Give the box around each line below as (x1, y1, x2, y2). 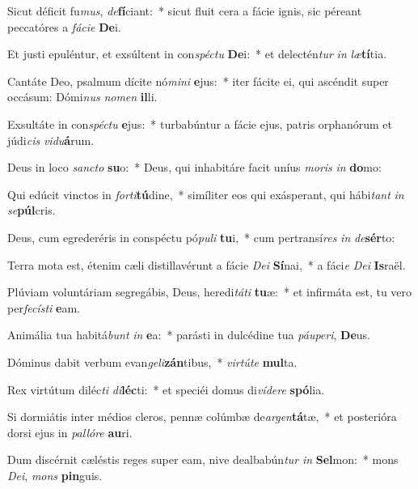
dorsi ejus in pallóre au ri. (7, 423, 133, 440)
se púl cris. (7, 202, 56, 219)
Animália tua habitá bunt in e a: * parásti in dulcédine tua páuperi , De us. (7, 326, 370, 343)
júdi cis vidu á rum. (7, 131, 94, 148)
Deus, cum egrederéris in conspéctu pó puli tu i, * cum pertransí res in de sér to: (7, 228, 395, 245)
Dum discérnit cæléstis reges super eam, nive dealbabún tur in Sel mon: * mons (7, 451, 399, 468)
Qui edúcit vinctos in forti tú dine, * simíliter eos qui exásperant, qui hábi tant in (7, 185, 404, 202)
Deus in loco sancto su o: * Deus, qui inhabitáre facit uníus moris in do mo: (7, 159, 382, 176)
